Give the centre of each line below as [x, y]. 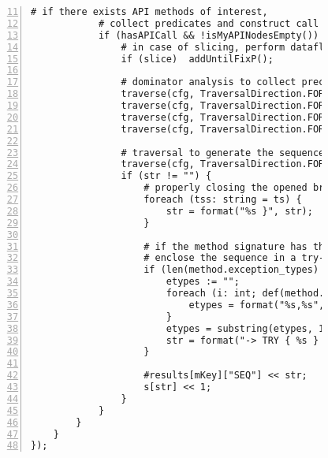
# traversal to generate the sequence [223, 153]
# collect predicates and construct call [209, 23]
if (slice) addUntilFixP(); [197, 59]
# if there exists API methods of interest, [149, 12]
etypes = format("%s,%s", [257, 305]
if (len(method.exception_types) [231, 270]
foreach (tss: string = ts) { [223, 199]
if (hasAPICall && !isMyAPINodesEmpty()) [209, 35]
